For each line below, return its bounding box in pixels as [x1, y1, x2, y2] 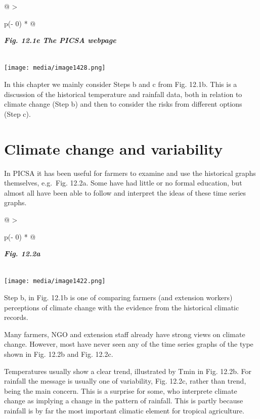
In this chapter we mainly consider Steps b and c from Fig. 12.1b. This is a [4, 79, 237, 89]
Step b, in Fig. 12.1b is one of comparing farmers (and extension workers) [4, 292, 233, 302]
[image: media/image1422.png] [4, 277, 106, 285]
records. [4, 312, 28, 322]
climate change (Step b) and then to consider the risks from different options [4, 99, 242, 109]
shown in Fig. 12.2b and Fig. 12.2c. [4, 348, 113, 359]
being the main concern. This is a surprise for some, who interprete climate [4, 385, 237, 396]
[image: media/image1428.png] [4, 64, 106, 72]
